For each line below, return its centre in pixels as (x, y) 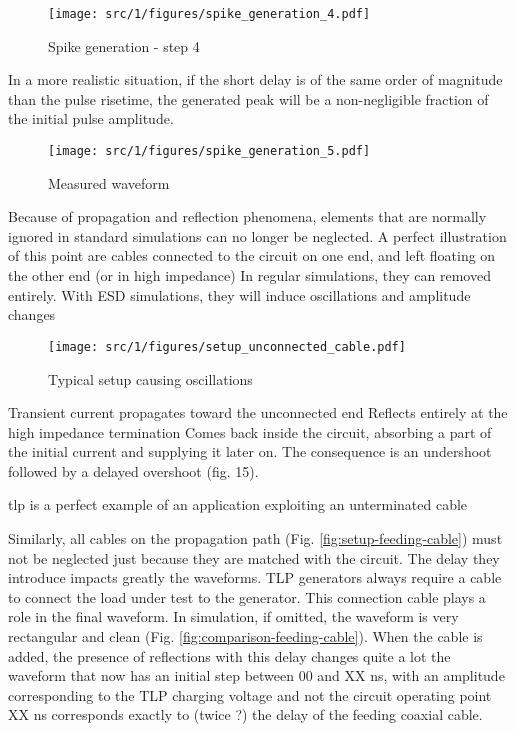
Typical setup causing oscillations (150, 378)
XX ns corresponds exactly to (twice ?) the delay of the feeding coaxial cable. (245, 714)
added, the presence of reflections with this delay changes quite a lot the (229, 655)
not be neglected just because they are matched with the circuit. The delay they (254, 557)
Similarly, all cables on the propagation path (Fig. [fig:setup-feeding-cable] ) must (255, 538)
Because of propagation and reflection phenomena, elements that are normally (247, 216)
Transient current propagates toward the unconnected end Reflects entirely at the (258, 412)
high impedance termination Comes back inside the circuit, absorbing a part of (250, 431)
